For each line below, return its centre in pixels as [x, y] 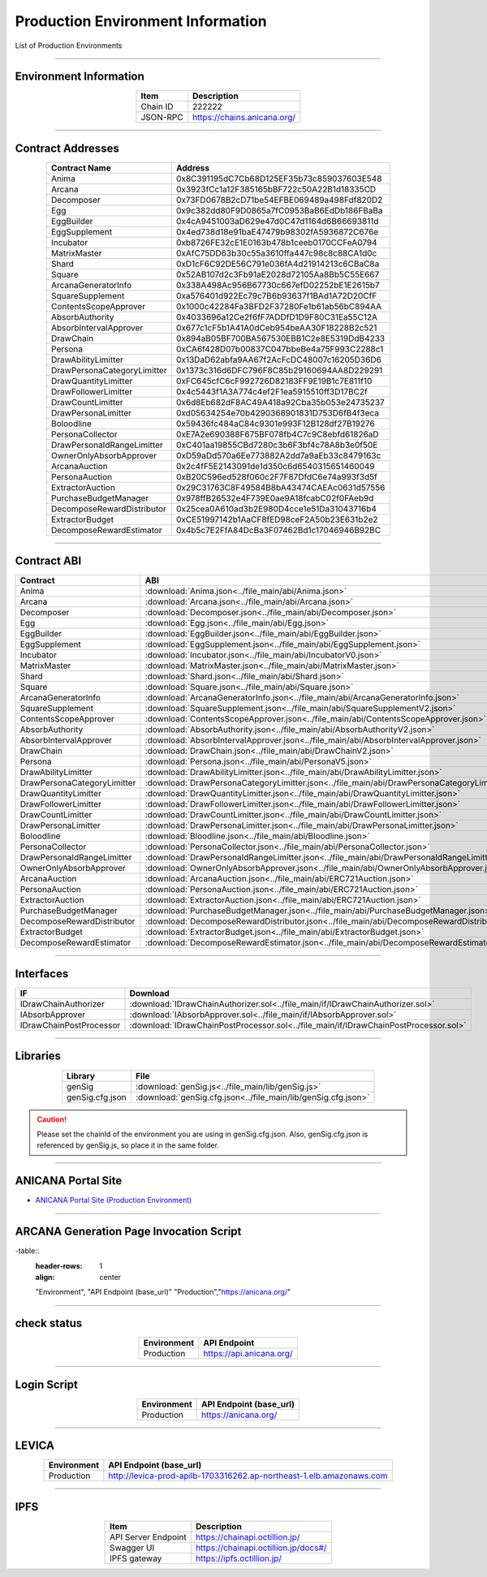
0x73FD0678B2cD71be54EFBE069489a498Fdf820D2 [279, 200]
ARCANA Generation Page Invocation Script [128, 1232]
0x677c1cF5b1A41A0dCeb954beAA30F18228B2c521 [276, 327]
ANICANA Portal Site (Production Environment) [114, 1200]
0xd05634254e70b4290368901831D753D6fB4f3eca [278, 412]
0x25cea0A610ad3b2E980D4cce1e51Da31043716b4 [276, 509]
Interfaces [42, 974]
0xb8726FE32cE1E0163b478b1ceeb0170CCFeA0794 [276, 242]
